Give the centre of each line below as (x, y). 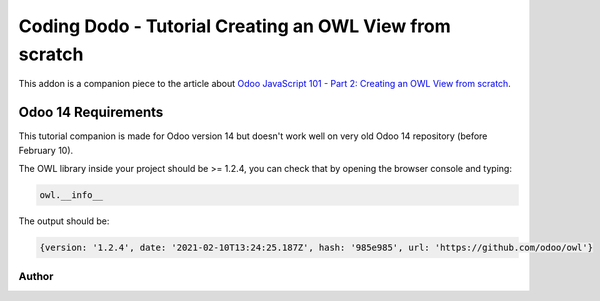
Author (36, 277)
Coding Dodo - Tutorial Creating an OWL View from (235, 26)
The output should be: (64, 221)
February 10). (46, 150)
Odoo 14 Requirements (91, 112)
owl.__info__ (71, 195)
